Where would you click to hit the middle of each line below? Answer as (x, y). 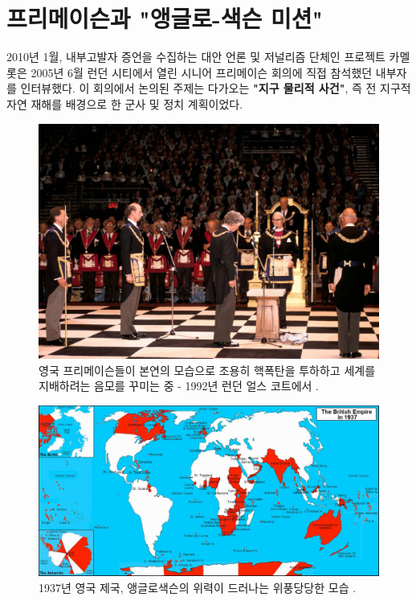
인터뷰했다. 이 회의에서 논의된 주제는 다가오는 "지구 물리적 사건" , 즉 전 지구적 (216, 88)
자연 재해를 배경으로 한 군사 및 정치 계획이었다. (125, 103)
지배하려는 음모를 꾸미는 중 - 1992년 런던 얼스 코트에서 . (179, 386)
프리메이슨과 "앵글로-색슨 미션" (165, 18)
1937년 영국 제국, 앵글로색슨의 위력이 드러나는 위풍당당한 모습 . (198, 588)
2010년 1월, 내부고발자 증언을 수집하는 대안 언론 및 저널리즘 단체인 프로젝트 (196, 57)
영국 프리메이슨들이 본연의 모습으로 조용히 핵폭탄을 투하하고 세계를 (207, 370)
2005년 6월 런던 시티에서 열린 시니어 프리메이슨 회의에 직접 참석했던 (202, 72)
